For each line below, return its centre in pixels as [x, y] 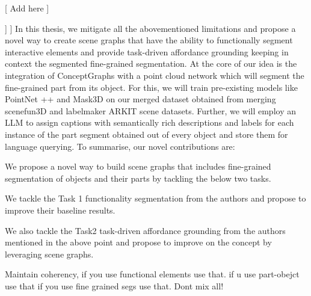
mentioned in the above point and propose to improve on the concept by [138, 242]
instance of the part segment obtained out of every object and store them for [146, 134]
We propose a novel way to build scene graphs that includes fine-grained [138, 166]
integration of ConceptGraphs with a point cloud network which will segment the [155, 75]
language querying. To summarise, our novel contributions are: [120, 146]
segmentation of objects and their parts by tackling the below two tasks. [138, 178]
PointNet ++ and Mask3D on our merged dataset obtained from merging [140, 99]
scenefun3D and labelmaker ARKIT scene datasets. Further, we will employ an [150, 110]
